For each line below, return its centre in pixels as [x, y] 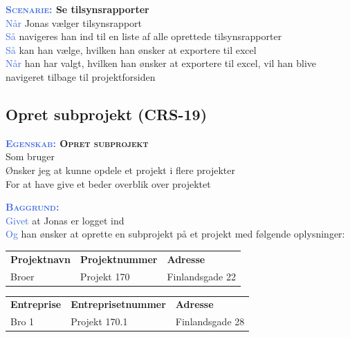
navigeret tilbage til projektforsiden [81, 76]
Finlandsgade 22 [201, 276]
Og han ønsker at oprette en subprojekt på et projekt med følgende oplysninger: [175, 234]
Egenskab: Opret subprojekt [77, 143]
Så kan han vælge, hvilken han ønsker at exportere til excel [131, 49]
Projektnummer [119, 259]
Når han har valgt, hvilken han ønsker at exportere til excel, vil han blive [161, 63]
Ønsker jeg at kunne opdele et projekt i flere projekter [121, 170]
